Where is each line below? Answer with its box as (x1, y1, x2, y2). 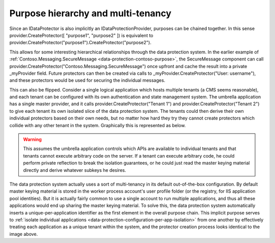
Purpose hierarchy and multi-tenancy (9, 8, 172, 19)
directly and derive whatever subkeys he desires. (23, 167, 126, 173)
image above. (9, 231, 38, 237)
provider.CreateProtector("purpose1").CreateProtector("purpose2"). (9, 40, 152, 46)
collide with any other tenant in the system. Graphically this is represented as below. (9, 122, 186, 128)
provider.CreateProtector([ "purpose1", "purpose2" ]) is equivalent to (9, 32, 154, 38)
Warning (23, 136, 42, 142)
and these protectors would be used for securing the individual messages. (9, 77, 166, 83)
